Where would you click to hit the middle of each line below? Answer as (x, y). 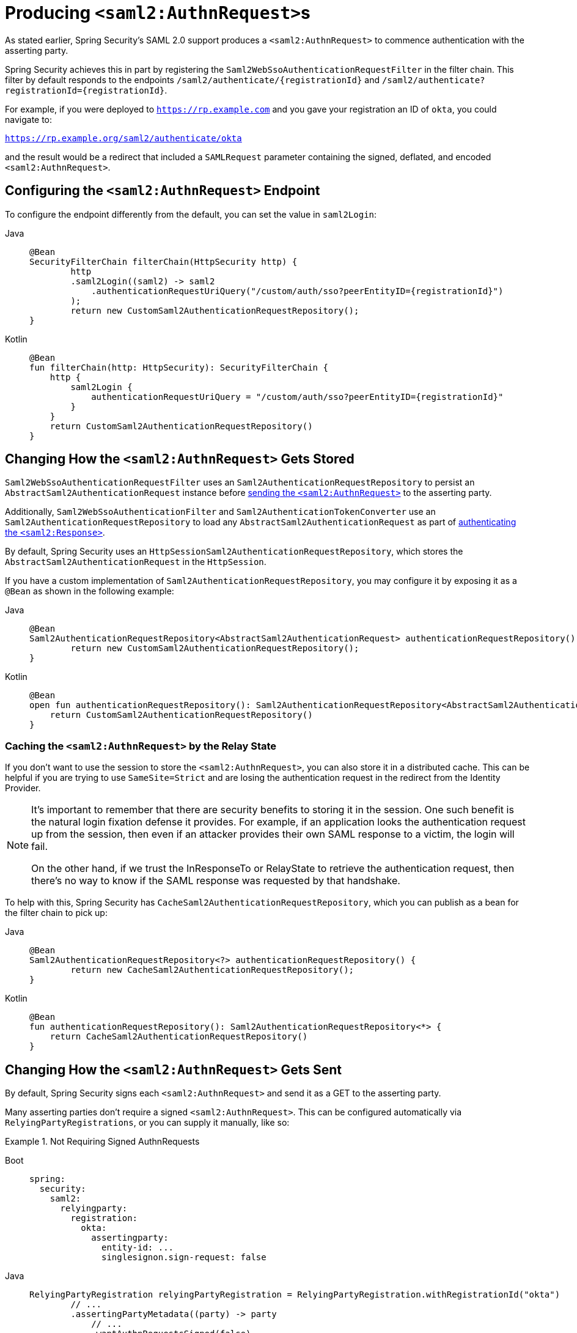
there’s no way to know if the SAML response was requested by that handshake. (216, 881)
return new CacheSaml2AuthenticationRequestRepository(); (212, 970)
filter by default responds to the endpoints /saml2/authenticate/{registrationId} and (192, 79)
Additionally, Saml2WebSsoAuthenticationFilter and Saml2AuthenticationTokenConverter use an (220, 512)
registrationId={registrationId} (85, 90)
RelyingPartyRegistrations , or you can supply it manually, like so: (147, 1123)
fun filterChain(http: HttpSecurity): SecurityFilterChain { (179, 367)
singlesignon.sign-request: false (184, 1257)
